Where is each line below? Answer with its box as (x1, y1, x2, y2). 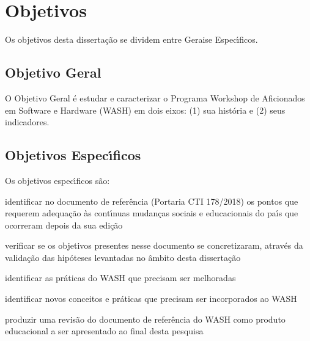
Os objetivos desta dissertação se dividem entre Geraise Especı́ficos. (5, 33, 258, 46)
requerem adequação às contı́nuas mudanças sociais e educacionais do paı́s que (5, 207, 298, 219)
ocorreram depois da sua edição (5, 218, 123, 231)
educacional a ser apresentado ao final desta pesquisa (5, 324, 204, 337)
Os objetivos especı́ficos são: (5, 174, 110, 186)
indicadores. (5, 116, 50, 128)
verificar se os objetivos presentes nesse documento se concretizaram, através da (5, 239, 303, 252)
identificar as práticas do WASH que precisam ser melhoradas (5, 271, 236, 284)
